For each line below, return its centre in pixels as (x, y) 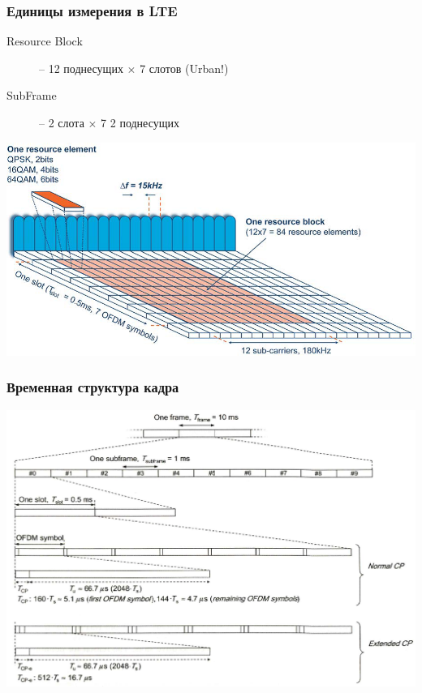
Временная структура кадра (93, 387)
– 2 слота (62, 122)
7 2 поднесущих (140, 122)
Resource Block (45, 41)
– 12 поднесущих (81, 68)
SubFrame (32, 95)
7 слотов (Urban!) (184, 68)
